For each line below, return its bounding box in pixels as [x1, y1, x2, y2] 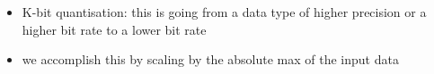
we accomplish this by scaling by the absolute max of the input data [22, 50, 399, 69]
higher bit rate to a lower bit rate [22, 20, 207, 38]
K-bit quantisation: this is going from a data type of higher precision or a [22, 3, 427, 21]
